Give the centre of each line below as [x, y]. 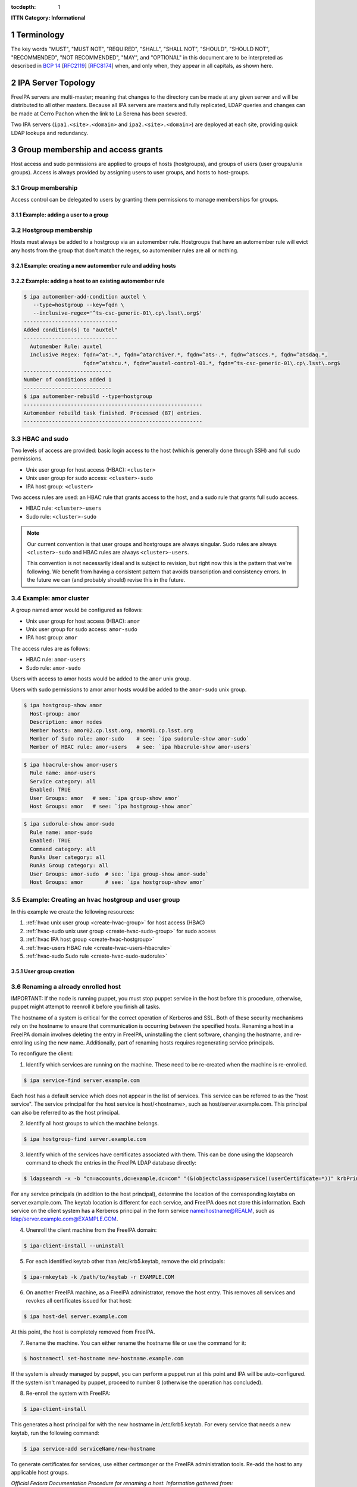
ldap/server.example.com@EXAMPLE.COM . [65, 1219]
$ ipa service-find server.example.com [82, 1080]
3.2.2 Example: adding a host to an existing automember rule [88, 281]
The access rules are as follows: [51, 648]
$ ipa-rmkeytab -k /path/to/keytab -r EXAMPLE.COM [99, 1277]
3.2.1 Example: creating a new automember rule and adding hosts [93, 265]
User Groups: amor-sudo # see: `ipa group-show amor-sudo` [119, 874]
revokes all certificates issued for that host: [79, 1301]
